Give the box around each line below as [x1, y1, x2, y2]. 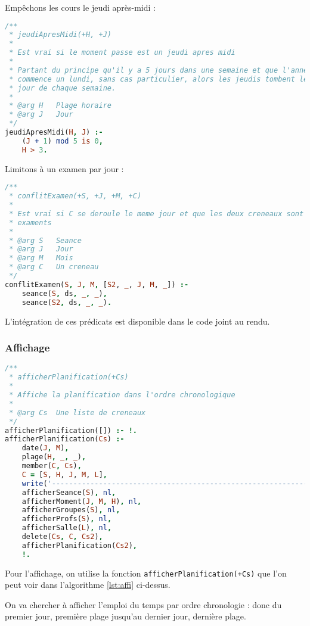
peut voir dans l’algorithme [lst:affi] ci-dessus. [5, 578, 170, 591]
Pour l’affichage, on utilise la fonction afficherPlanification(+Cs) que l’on [5, 566, 287, 579]
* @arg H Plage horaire [9, 101, 111, 110]
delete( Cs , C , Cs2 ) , [21, 532, 103, 541]
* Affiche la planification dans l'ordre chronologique [9, 391, 235, 399]
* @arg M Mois [9, 254, 73, 263]
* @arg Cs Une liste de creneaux [9, 408, 146, 417]
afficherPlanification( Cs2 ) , [21, 541, 137, 550]
